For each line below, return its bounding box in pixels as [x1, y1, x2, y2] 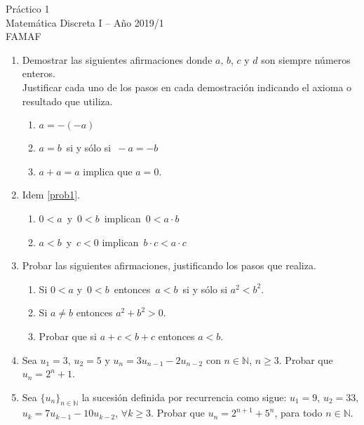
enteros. [22, 66, 55, 81]
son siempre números [261, 52, 351, 67]
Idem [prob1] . [22, 187, 80, 202]
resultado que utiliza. [22, 93, 113, 108]
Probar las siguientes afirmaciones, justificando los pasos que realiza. [22, 258, 316, 273]
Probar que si [39, 328, 97, 343]
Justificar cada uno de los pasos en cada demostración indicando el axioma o [22, 79, 352, 94]
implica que [83, 163, 133, 178]
